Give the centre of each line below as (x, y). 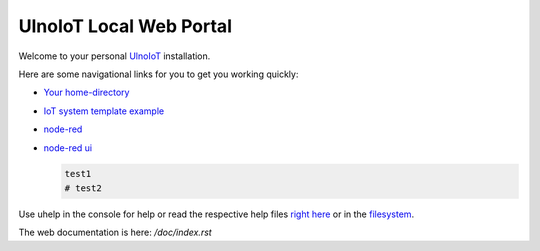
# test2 (83, 188)
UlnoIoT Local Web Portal (125, 26)
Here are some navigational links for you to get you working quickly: (158, 74)
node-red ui (68, 147)
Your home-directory (86, 92)
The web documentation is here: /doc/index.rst (115, 232)
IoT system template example (104, 111)
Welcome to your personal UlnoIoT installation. (114, 56)
